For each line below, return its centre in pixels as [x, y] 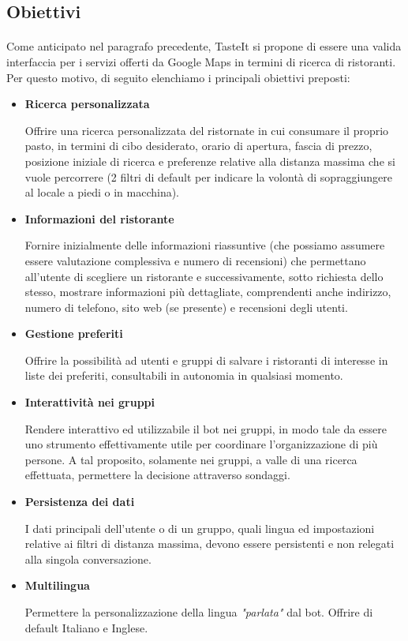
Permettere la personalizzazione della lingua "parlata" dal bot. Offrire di [199, 612]
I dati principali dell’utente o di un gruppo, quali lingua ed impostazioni [200, 528]
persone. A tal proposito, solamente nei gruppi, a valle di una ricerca [191, 459]
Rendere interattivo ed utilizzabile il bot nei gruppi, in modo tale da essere [206, 428]
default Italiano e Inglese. [86, 627]
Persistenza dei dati [80, 502]
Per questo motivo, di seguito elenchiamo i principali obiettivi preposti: [178, 77]
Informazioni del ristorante [99, 218]
